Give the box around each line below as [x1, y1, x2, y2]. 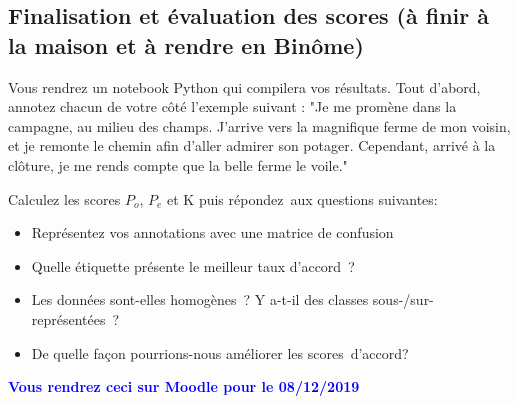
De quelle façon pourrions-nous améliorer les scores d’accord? [31, 342, 409, 363]
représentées [31, 308, 106, 329]
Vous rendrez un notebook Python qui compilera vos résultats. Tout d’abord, [8, 76, 481, 97]
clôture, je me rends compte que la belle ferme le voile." [8, 154, 348, 175]
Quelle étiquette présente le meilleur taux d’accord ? [31, 255, 355, 276]
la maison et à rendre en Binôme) [8, 29, 364, 60]
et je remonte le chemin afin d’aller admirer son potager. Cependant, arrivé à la [8, 135, 496, 156]
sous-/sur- [372, 289, 434, 310]
